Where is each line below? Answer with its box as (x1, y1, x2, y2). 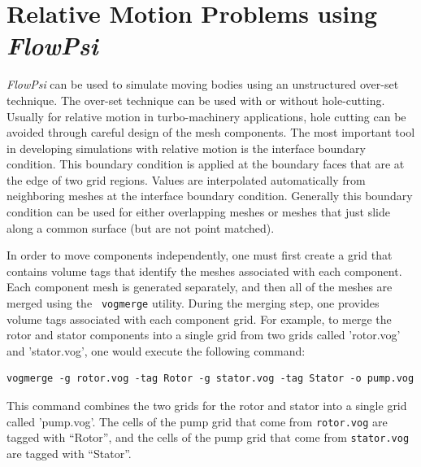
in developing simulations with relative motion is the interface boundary (7, 139, 366, 156)
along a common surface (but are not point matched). (7, 219, 275, 236)
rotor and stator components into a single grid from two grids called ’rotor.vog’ (7, 326, 401, 343)
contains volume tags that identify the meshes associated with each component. (7, 262, 402, 279)
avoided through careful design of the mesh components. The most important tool (7, 124, 415, 141)
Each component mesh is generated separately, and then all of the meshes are (7, 278, 393, 295)
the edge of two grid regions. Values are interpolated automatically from (7, 171, 366, 188)
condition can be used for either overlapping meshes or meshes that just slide (7, 203, 391, 220)
